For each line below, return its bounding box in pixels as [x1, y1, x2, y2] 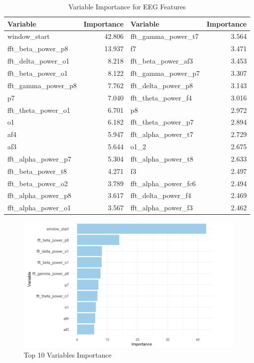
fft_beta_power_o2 [7, 178, 68, 188]
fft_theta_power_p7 [130, 117, 194, 127]
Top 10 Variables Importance [24, 349, 111, 360]
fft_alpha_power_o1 [7, 202, 71, 213]
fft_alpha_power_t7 [130, 129, 193, 139]
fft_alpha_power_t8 [130, 153, 193, 164]
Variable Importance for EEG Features [68, 1, 186, 11]
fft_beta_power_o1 [7, 67, 68, 78]
